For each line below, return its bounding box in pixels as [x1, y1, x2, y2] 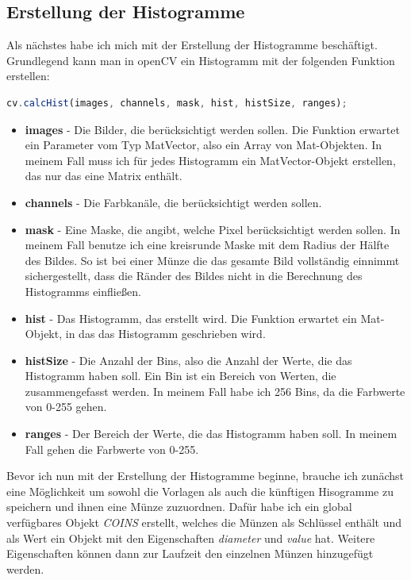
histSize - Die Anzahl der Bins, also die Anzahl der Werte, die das [25, 351, 352, 368]
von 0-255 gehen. [25, 398, 107, 415]
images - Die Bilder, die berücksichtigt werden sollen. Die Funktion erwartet [25, 121, 400, 137]
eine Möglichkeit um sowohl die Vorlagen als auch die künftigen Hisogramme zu [6, 482, 394, 499]
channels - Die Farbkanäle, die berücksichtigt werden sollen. [25, 194, 322, 210]
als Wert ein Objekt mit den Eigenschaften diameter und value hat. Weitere [6, 529, 375, 546]
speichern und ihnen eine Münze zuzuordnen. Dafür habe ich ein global [6, 498, 352, 515]
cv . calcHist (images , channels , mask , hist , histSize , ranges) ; [6, 97, 348, 109]
